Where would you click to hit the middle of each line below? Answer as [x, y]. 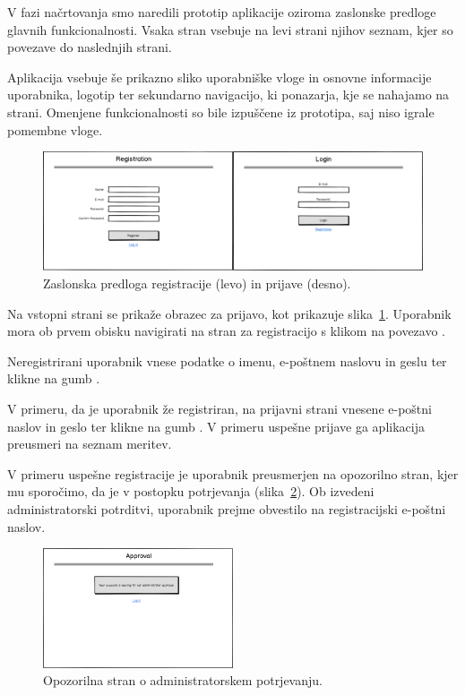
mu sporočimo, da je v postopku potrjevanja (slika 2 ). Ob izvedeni [191, 491]
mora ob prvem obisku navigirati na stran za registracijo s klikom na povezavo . [226, 331]
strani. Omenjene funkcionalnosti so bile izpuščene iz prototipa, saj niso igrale [221, 112]
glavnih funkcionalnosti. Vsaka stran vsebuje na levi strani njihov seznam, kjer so [230, 29]
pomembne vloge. [55, 129]
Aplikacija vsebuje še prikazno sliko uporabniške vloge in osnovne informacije [220, 77]
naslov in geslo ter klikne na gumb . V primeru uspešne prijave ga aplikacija [216, 426]
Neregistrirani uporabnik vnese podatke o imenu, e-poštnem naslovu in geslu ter [227, 360]
